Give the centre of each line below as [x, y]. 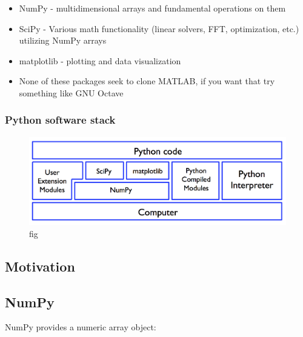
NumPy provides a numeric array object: [81, 327]
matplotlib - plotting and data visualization [100, 60]
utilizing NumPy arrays [63, 40]
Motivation [40, 266]
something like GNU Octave [71, 92]
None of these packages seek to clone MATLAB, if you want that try [147, 81]
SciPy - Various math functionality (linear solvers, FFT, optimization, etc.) [159, 28]
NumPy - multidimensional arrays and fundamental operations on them [152, 8]
